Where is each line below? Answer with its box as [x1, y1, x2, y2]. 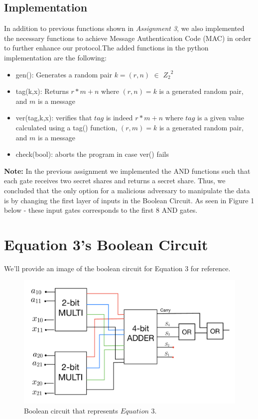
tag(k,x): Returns [15, 86, 69, 96]
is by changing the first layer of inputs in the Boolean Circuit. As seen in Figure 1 [4, 195, 255, 205]
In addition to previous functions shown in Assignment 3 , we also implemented [4, 23, 245, 33]
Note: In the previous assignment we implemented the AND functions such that [4, 165, 251, 176]
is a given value [197, 112, 244, 123]
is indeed [106, 112, 133, 123]
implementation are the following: [4, 52, 107, 62]
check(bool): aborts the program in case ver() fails [15, 149, 169, 159]
